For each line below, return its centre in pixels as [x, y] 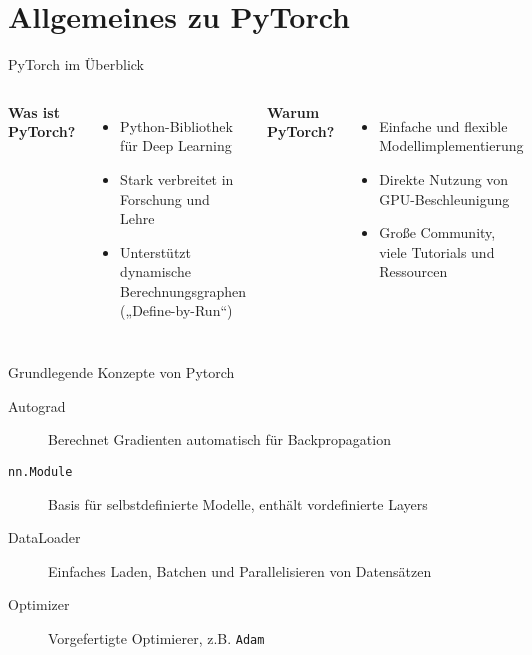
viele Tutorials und [437, 251]
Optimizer [39, 604]
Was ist [34, 111]
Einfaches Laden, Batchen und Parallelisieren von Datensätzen [240, 570]
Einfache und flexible [443, 125]
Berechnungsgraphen [183, 290]
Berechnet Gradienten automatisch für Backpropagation [219, 439]
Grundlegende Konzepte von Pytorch [121, 372]
